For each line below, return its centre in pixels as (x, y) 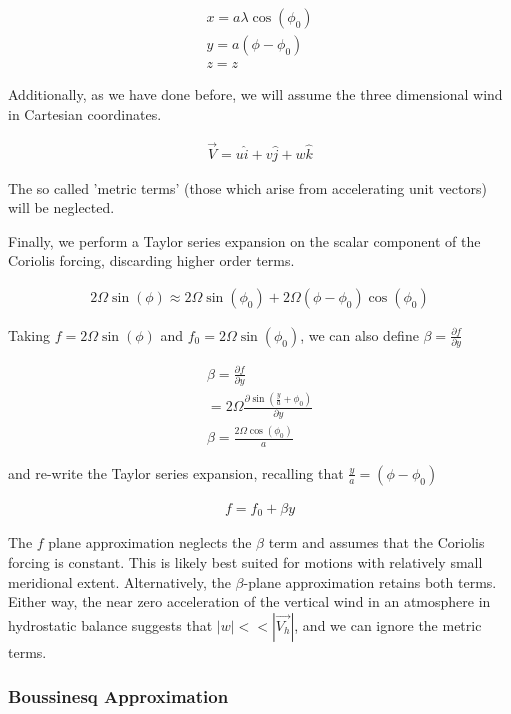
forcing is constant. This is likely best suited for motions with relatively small (245, 562)
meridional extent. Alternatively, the (119, 581)
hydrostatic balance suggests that (110, 624)
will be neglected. (61, 207)
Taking (29, 334)
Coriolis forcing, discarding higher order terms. (151, 260)
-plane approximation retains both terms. (370, 581)
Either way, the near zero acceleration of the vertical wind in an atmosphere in (249, 601)
